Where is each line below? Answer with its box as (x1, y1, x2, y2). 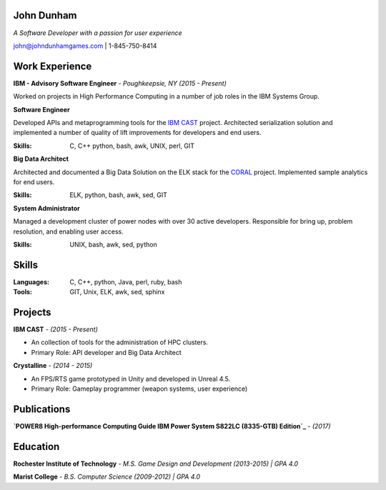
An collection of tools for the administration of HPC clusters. (31, 338, 209, 346)
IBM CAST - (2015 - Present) (13, 325, 98, 334)
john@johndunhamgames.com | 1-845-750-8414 (13, 41, 157, 50)
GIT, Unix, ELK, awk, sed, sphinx (69, 288, 165, 296)
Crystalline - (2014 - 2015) (13, 361, 93, 370)
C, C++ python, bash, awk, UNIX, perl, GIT (69, 141, 195, 150)
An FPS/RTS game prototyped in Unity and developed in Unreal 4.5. (31, 374, 231, 383)
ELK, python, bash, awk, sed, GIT (69, 191, 168, 199)
